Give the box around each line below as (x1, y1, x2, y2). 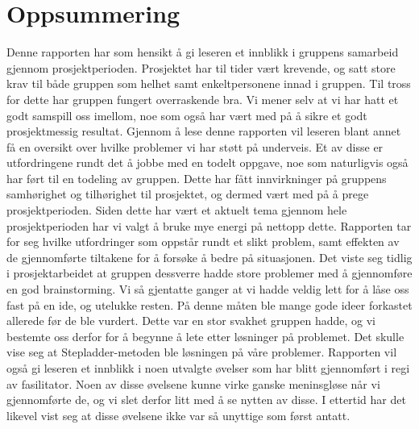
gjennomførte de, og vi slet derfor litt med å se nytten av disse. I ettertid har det (6, 391, 406, 408)
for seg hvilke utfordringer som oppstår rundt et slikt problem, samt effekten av (6, 233, 400, 250)
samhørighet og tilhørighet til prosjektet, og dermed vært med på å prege (6, 185, 369, 202)
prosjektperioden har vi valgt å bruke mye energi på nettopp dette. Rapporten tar (6, 217, 412, 234)
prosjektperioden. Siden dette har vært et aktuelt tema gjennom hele (6, 202, 347, 219)
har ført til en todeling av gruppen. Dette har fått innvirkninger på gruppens (6, 169, 387, 186)
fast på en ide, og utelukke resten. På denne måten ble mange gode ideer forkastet (6, 296, 413, 313)
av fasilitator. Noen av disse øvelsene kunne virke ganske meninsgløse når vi (6, 375, 380, 392)
